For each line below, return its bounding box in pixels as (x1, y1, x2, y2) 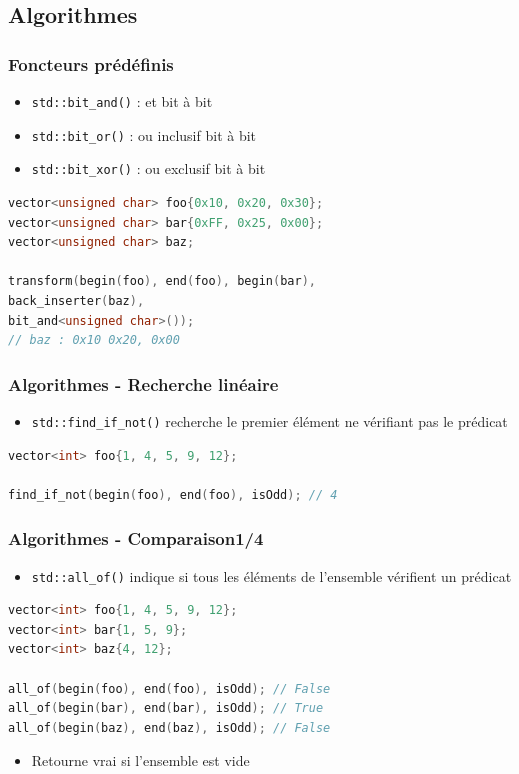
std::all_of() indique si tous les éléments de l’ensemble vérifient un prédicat (31, 565, 512, 586)
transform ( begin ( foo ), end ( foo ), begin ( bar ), (8, 274, 316, 289)
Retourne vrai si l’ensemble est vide (31, 750, 250, 771)
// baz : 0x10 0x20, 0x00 (8, 333, 180, 348)
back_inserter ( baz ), (8, 293, 145, 308)
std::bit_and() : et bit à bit (31, 91, 213, 111)
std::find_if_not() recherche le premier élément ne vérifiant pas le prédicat (31, 410, 508, 431)
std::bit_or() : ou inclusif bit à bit (31, 124, 257, 145)
